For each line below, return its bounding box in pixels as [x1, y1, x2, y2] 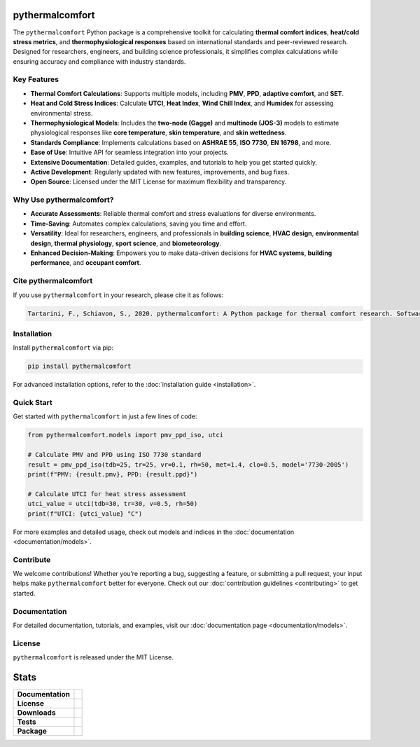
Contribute [13, 554, 51, 564]
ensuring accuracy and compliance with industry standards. [13, 57, 186, 66]
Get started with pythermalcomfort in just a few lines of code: [13, 412, 197, 420]
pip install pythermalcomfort [27, 362, 132, 371]
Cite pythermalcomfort [13, 276, 93, 286]
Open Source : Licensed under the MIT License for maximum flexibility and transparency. [30, 177, 287, 186]
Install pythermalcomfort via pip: [13, 343, 114, 352]
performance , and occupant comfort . [30, 259, 141, 267]
